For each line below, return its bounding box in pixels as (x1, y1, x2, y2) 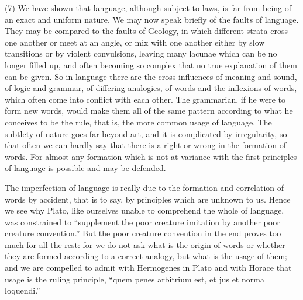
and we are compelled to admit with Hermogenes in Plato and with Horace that (5, 261, 292, 274)
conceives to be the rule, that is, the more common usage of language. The (5, 116, 272, 128)
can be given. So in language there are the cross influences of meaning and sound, (5, 70, 297, 82)
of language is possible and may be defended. (5, 162, 166, 174)
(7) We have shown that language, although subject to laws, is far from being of (5, 2, 292, 13)
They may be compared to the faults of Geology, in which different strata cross (5, 25, 288, 37)
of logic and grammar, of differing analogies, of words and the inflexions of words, (5, 82, 297, 94)
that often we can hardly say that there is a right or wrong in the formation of (5, 139, 287, 151)
